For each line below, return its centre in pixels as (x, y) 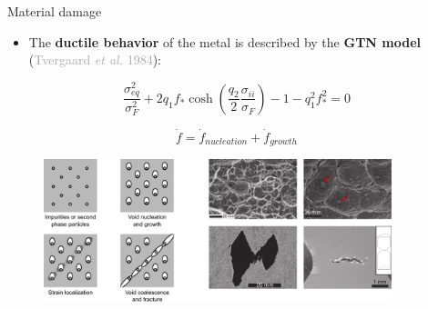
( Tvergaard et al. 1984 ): (95, 60)
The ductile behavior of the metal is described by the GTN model (225, 41)
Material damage (55, 11)
